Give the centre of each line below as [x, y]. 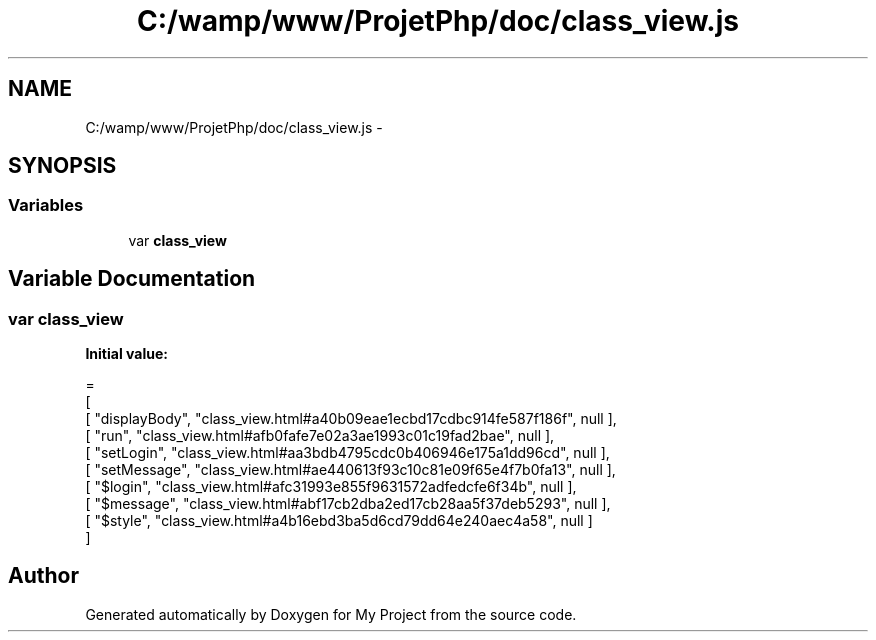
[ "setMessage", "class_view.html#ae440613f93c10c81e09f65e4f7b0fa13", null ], [350, 470]
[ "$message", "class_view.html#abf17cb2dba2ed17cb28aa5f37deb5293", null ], [348, 504]
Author [43, 576]
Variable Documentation [132, 279]
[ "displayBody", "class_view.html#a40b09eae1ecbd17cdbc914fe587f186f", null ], [351, 419]
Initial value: [126, 354]
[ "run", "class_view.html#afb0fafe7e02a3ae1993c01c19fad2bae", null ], [320, 436]
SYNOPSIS [62, 166]
